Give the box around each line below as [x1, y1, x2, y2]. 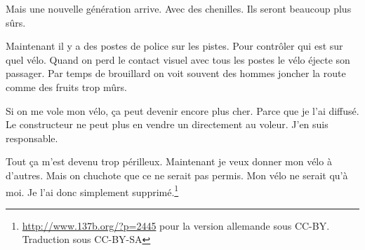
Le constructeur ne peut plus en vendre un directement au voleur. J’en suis [6, 117, 328, 132]
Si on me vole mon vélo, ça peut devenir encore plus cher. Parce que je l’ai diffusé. [6, 103, 359, 118]
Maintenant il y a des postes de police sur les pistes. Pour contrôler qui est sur [6, 39, 343, 53]
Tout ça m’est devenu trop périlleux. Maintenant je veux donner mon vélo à [6, 154, 332, 169]
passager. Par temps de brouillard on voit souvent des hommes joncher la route [6, 66, 346, 81]
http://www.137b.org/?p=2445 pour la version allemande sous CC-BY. [22, 218, 330, 232]
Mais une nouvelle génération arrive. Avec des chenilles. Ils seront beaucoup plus [6, 1, 352, 15]
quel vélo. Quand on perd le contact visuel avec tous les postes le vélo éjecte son [6, 52, 350, 67]
